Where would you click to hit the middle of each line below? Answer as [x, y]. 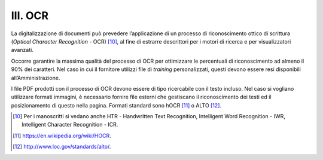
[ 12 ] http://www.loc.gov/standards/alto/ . [62, 147]
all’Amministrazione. [36, 78]
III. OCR [30, 16]
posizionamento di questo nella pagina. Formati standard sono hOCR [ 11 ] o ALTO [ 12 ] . [116, 105]
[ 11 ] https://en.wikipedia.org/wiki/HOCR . [62, 136]
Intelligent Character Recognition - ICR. [70, 125]
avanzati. [22, 50]
